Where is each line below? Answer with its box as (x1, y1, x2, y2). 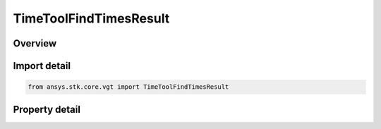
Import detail (13, 60, 71, 72)
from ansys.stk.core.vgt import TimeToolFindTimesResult (28, 83, 229, 91)
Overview (13, 37, 57, 49)
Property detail (13, 103, 81, 116)
